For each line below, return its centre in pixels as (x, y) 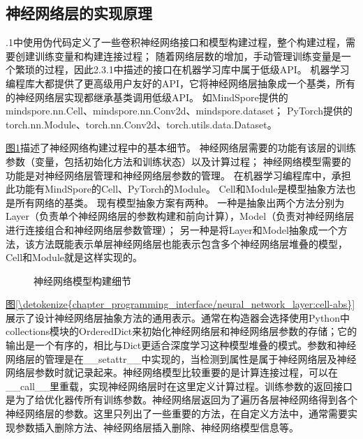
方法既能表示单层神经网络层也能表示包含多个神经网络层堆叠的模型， (191, 243)
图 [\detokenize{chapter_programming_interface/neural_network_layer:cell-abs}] (180, 304)
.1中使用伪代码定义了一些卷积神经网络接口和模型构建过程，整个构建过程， (176, 42)
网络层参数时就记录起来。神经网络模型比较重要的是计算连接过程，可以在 (172, 372)
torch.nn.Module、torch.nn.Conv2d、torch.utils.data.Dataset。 (141, 124)
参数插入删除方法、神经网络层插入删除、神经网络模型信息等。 (157, 427)
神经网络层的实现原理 (79, 13)
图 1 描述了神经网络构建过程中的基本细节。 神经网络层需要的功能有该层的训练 (181, 148)
